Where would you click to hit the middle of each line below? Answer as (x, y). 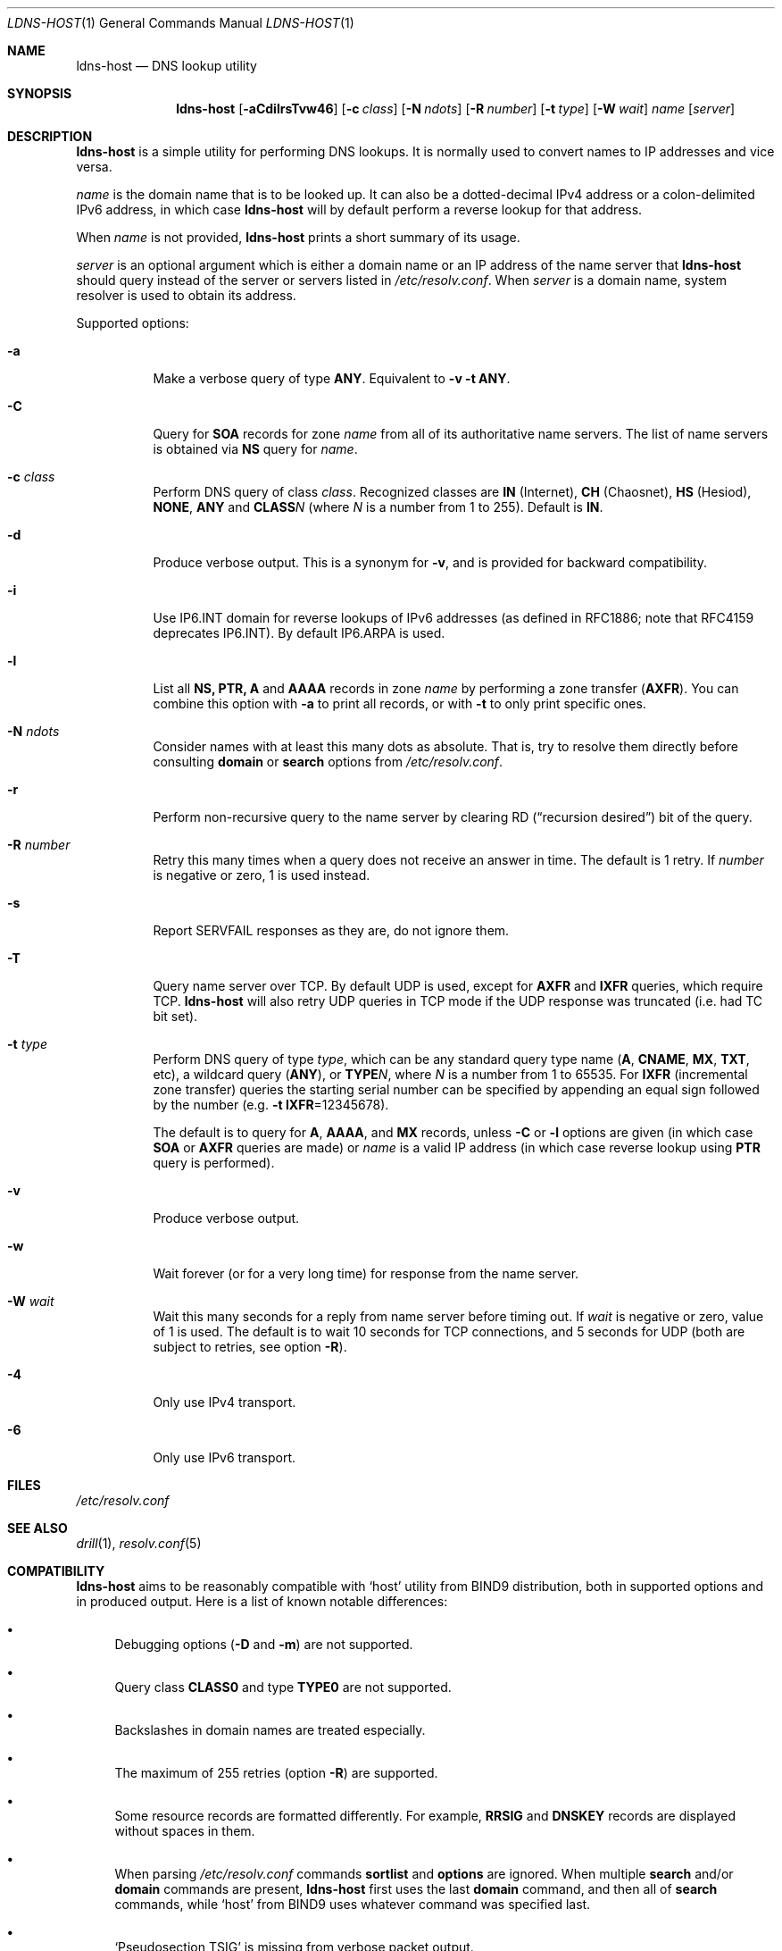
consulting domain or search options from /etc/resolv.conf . (328, 762)
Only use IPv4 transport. (225, 1402)
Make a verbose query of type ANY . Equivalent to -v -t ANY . (332, 378)
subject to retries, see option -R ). (250, 1347)
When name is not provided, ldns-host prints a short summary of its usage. (298, 237)
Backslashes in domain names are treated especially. (270, 1730)
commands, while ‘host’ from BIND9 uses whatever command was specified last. (353, 1904)
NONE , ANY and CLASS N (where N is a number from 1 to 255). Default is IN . (378, 507)
